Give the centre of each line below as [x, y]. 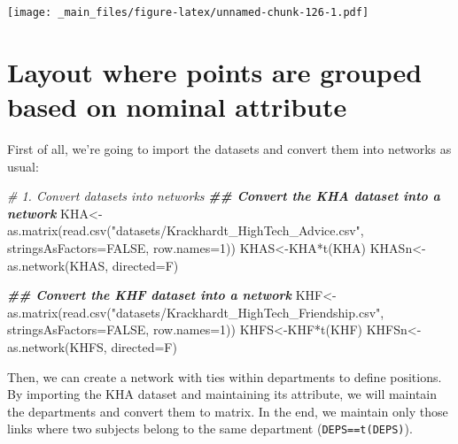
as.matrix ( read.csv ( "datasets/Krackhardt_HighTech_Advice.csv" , [186, 230]
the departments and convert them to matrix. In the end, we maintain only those [228, 411]
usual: [23, 166]
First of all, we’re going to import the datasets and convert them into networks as [229, 148]
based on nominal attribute [177, 107]
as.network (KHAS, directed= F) [93, 265]
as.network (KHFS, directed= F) [92, 346]
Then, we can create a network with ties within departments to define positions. [225, 376]
